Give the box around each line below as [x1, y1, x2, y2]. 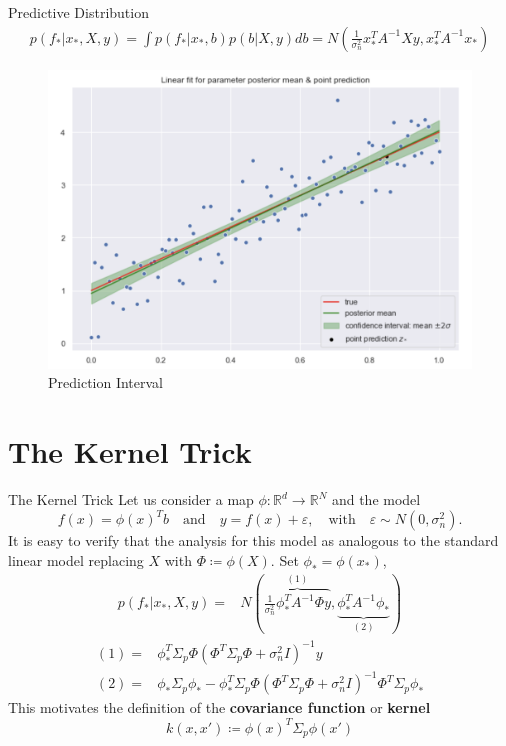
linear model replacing [8, 549, 144, 570]
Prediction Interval [48, 372, 164, 393]
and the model [331, 489, 421, 510]
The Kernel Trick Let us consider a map [8, 489, 254, 510]
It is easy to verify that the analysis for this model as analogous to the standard [8, 530, 499, 551]
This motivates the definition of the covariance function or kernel [8, 697, 431, 718]
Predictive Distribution [8, 2, 149, 22]
